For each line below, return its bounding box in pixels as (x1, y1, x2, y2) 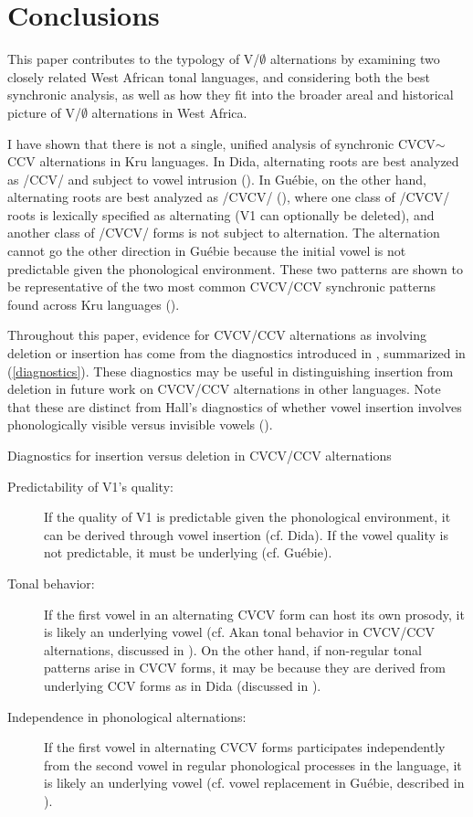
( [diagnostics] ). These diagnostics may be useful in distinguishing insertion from (7, 361, 454, 380)
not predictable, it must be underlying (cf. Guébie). (44, 543, 332, 562)
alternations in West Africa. (91, 102, 247, 122)
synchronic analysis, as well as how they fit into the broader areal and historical (7, 85, 454, 104)
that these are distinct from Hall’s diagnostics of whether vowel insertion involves (7, 397, 462, 416)
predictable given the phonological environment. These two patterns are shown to (7, 259, 463, 278)
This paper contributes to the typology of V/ (7, 49, 260, 69)
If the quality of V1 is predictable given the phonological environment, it (44, 507, 451, 526)
